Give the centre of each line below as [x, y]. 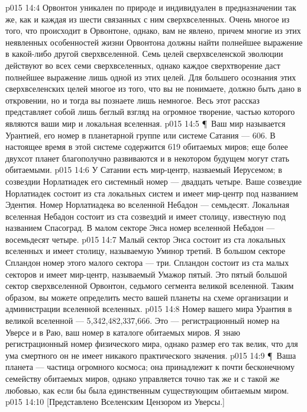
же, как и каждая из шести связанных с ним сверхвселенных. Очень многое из [148, 19]
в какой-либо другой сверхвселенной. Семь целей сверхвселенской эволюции [144, 54]
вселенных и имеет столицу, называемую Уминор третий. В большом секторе [146, 251]
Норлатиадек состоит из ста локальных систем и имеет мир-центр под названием [152, 193]
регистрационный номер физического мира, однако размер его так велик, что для [152, 344]
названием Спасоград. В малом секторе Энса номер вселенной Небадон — [140, 228]
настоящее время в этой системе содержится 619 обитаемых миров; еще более [147, 147]
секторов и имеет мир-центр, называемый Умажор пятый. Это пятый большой [146, 274]
